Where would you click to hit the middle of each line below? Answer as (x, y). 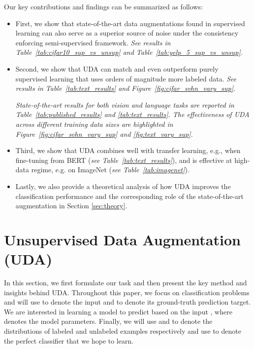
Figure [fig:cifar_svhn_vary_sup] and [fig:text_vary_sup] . (104, 134)
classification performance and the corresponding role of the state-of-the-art (129, 196)
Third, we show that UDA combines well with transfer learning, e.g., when (128, 150)
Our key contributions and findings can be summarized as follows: (103, 6)
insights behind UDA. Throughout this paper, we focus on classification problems (127, 292)
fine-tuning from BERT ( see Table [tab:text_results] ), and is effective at (124, 160)
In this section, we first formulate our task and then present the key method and (126, 282)
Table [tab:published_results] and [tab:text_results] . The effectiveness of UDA (132, 114)
